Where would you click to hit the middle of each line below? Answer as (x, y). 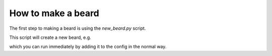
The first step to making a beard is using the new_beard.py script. (78, 28)
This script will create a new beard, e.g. (50, 37)
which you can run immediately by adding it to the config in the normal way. (88, 47)
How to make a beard (54, 13)
